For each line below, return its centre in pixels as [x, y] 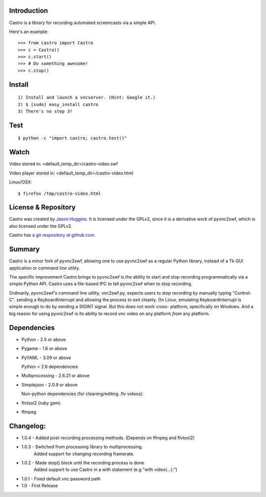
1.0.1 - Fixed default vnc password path [61, 479]
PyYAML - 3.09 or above [46, 357]
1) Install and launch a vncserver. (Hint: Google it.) [87, 98]
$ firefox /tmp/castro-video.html [59, 193]
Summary [24, 249]
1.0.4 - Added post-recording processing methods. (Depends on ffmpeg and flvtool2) [108, 438]
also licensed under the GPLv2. [41, 226]
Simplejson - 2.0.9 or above [50, 385]
